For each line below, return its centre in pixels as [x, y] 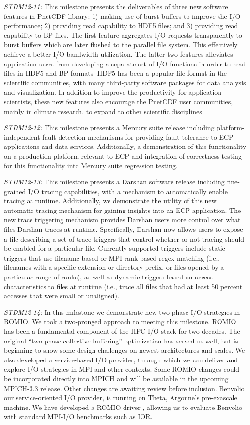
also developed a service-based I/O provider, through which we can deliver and [121, 359]
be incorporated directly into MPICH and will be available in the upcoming [116, 378]
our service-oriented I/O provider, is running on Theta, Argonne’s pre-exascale [121, 398]
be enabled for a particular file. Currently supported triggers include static [115, 248]
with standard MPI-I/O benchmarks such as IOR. [78, 417]
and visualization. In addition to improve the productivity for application [113, 92]
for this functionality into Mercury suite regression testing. [91, 165]
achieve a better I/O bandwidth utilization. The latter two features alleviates [118, 54]
